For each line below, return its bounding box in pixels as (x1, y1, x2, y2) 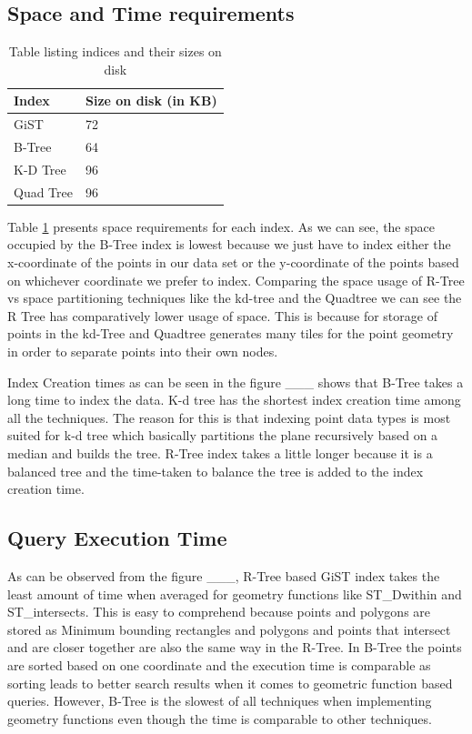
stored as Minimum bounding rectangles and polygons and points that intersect (7, 619, 451, 638)
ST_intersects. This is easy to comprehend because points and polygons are (7, 602, 431, 621)
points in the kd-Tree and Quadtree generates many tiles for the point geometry (7, 324, 454, 343)
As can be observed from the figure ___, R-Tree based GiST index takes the (7, 566, 440, 585)
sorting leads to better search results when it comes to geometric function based (7, 673, 453, 692)
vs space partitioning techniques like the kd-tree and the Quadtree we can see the (7, 288, 462, 307)
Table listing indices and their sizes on (8, 42, 222, 61)
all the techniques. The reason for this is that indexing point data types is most (7, 407, 451, 427)
